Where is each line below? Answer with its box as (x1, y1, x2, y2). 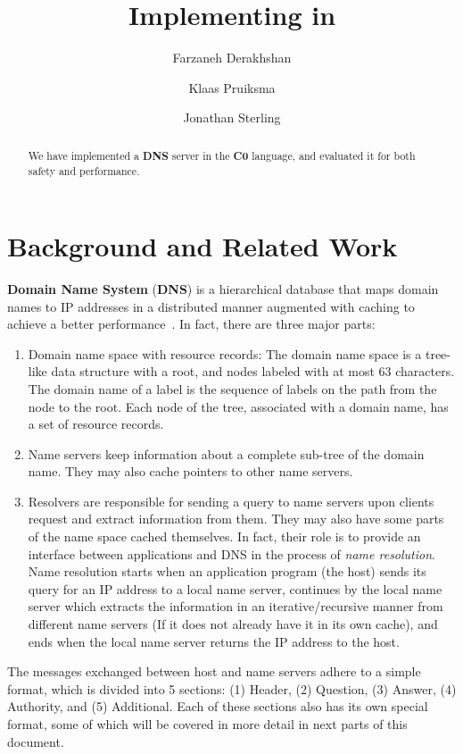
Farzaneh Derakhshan (172, 48, 292, 67)
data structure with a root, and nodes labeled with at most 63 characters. (51, 362, 455, 381)
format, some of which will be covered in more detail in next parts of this (7, 715, 408, 733)
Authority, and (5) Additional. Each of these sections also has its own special (7, 697, 428, 716)
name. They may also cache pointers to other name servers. (28, 462, 353, 481)
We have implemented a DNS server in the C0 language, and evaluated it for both (28, 147, 416, 163)
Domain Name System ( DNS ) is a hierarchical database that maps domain (7, 279, 439, 297)
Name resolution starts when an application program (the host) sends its (28, 562, 426, 581)
